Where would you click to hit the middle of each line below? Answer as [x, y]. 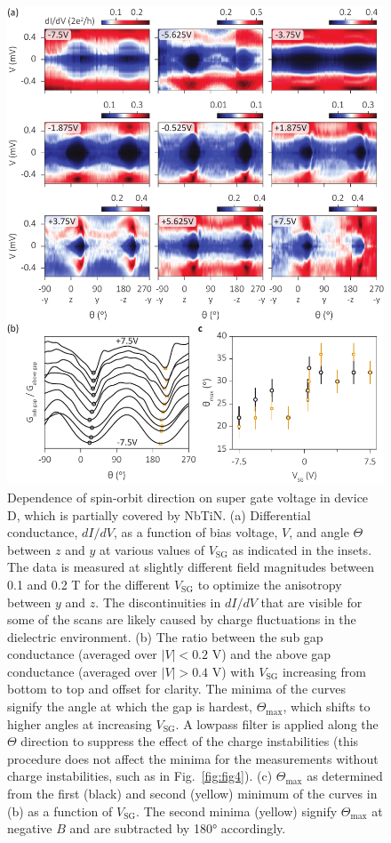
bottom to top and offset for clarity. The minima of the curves [176, 689]
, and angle [319, 532]
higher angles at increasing [80, 723]
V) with [233, 671]
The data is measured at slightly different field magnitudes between [191, 567]
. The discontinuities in [158, 602]
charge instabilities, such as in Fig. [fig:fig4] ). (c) [140, 776]
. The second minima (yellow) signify [237, 811]
